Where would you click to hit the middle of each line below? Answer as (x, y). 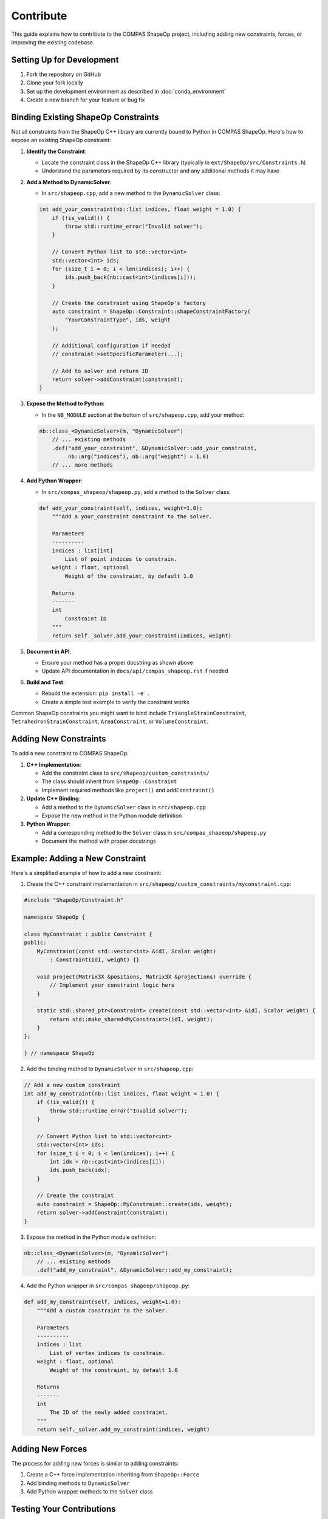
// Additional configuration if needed (111, 345)
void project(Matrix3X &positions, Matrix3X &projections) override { (144, 976)
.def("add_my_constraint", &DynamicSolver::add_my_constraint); (135, 1270)
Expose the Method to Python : (65, 403)
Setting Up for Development (65, 60)
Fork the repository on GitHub (64, 74)
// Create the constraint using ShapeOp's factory (129, 303)
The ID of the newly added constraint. (109, 1412)
